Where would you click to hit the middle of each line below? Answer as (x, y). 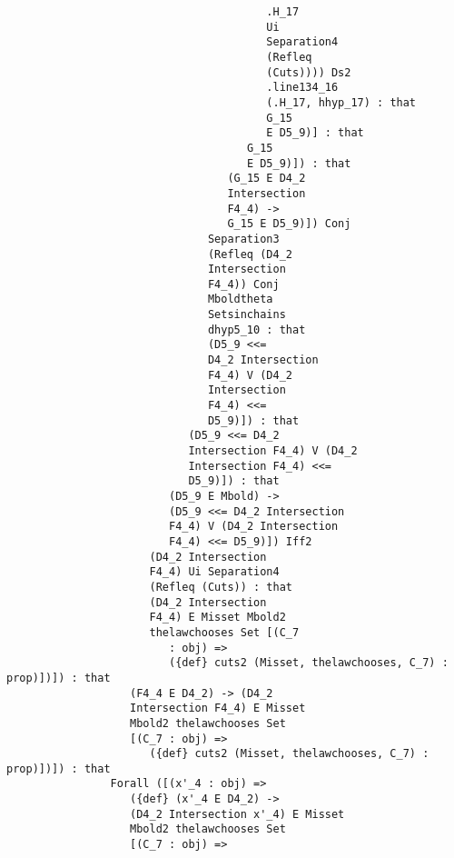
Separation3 (243, 239)
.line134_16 (302, 88)
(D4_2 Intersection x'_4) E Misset (237, 814)
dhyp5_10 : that (257, 329)
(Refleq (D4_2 (250, 254)
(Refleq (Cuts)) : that (221, 587)
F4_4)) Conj (243, 284)
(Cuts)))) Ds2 (309, 72)
